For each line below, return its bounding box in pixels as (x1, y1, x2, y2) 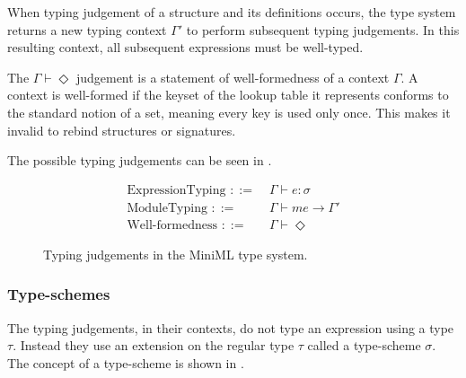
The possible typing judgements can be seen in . (7, 151, 272, 170)
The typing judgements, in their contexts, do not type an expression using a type (7, 318, 454, 337)
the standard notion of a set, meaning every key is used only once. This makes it (7, 102, 451, 121)
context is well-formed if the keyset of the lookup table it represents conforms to (7, 85, 449, 104)
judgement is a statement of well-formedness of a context (75, 67, 390, 86)
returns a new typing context (7, 20, 167, 39)
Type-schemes (7, 283, 110, 305)
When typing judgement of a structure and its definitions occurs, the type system (7, 3, 456, 21)
